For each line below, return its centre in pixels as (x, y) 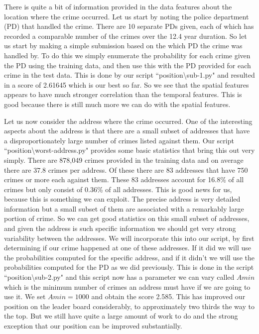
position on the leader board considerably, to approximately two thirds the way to (129, 306)
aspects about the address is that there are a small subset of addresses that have (127, 131)
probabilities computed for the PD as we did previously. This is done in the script (129, 267)
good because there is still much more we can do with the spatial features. (117, 104)
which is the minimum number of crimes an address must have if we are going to (127, 286)
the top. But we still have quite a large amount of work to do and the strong (121, 316)
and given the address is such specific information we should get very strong (120, 228)
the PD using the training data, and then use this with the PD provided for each (128, 65)
